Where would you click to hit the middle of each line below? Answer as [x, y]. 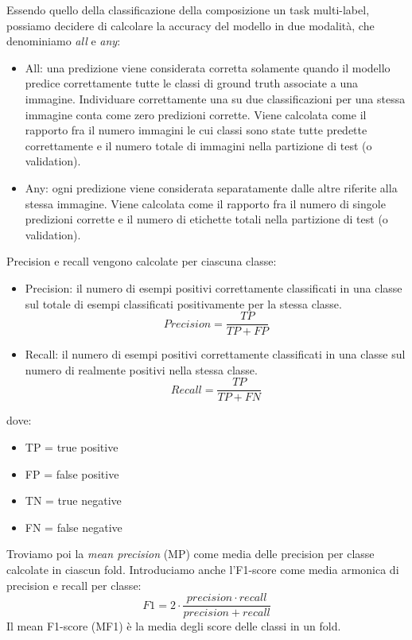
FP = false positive [72, 473]
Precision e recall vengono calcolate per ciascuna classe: [142, 261]
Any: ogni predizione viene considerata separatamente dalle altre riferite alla [211, 187]
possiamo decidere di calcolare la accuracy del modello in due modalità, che [190, 25]
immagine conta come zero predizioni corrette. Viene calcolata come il [196, 114]
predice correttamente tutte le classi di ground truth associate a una [191, 83]
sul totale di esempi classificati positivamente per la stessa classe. [183, 303]
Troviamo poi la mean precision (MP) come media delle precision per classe [190, 554]
